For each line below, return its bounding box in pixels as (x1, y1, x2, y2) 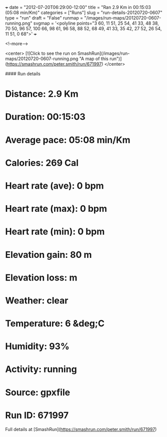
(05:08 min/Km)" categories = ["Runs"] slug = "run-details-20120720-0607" (5, 10, 162, 16)
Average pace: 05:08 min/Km (5, 134, 131, 145)
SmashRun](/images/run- (77, 50, 130, 56)
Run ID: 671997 (5, 409, 69, 421)
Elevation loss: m (5, 272, 77, 283)
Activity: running (5, 364, 77, 375)
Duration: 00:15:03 (5, 111, 86, 122)
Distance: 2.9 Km (5, 88, 78, 100)
